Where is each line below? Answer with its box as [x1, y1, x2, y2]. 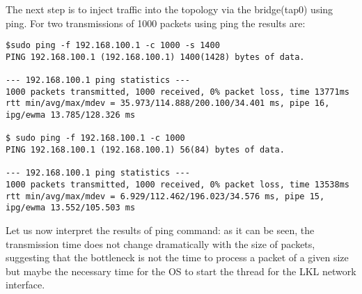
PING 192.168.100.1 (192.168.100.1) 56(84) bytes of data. [6, 145, 285, 155]
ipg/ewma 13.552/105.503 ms [6, 203, 136, 213]
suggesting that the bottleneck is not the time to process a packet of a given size [6, 250, 349, 265]
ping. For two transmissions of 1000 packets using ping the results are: [6, 15, 306, 30]
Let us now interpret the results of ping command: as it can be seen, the [6, 223, 315, 238]
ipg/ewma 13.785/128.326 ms [6, 110, 136, 121]
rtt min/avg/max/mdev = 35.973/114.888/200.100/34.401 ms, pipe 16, [6, 98, 330, 109]
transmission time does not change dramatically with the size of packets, [6, 236, 315, 251]
